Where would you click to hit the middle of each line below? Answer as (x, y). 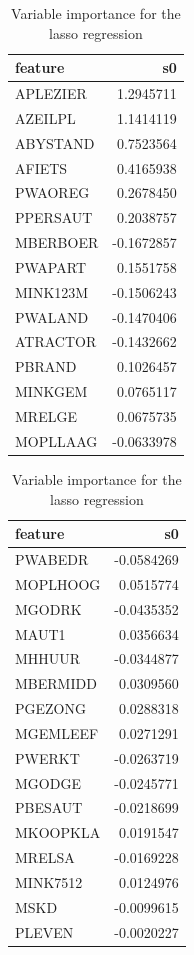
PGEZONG (50, 708)
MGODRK (48, 608)
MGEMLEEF (57, 732)
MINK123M (52, 291)
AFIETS (41, 167)
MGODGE (48, 782)
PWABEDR (52, 558)
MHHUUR (48, 658)
